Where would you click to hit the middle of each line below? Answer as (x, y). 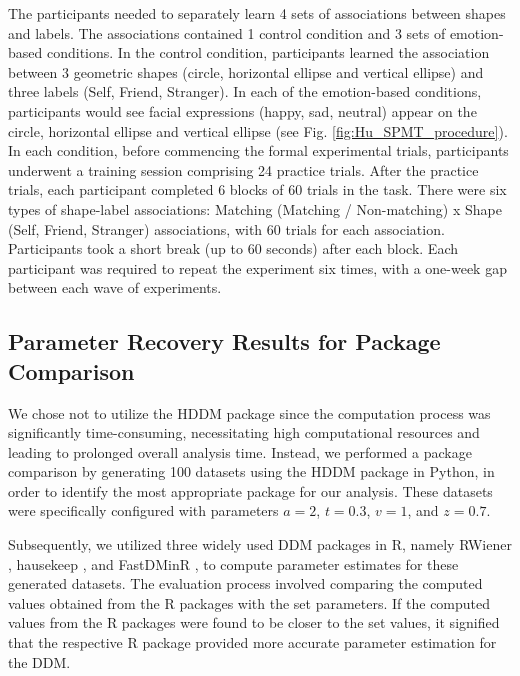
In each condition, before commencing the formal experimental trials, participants (258, 150)
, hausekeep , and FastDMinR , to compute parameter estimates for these (233, 563)
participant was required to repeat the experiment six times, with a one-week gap (257, 267)
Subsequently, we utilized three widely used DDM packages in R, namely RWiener (260, 544)
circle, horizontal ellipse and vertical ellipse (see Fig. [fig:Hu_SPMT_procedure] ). (258, 130)
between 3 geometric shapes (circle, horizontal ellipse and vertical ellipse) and (246, 71)
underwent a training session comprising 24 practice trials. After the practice (243, 169)
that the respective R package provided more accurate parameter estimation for (252, 642)
